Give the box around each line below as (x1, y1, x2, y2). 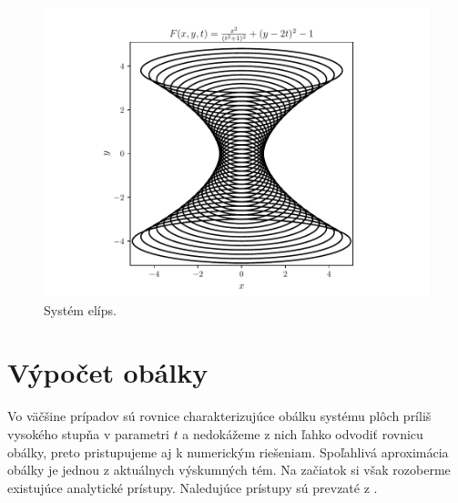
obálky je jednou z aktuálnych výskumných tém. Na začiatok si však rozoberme (7, 460, 451, 479)
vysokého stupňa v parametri (7, 424, 169, 443)
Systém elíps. (44, 300, 117, 319)
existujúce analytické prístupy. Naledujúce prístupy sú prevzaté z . (7, 477, 378, 497)
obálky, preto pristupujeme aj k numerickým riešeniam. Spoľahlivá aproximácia (7, 442, 449, 461)
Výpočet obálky (7, 354, 209, 391)
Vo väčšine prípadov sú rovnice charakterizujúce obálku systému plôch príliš (7, 406, 432, 426)
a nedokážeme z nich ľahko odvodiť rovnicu (182, 424, 423, 443)
